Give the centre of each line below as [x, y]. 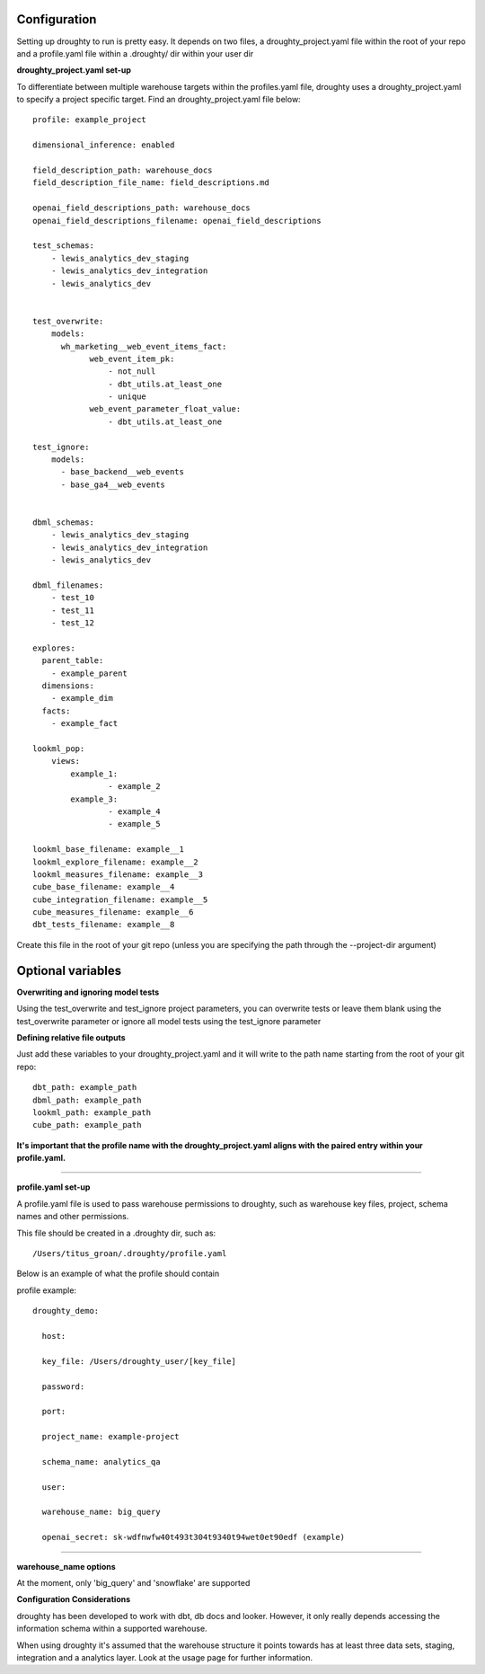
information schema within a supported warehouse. [112, 1629]
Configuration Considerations [74, 1599]
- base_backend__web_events [122, 472]
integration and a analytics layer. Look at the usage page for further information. [165, 1657]
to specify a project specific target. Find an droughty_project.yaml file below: [159, 100]
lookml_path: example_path [92, 1112]
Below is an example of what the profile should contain [118, 1274]
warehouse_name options [66, 1566]
